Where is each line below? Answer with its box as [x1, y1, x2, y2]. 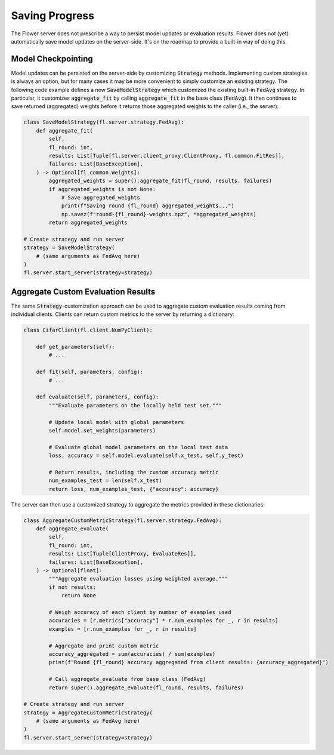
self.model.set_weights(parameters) [48, 427, 156, 434]
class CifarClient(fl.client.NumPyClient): [23, 327, 153, 334]
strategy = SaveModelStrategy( [23, 244, 116, 251]
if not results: [48, 584, 97, 591]
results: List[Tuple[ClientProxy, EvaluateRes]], [48, 550, 197, 557]
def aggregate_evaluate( [36, 526, 109, 532]
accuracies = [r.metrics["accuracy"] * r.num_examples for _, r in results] [48, 617, 279, 624]
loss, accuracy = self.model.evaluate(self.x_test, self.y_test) [48, 452, 244, 459]
